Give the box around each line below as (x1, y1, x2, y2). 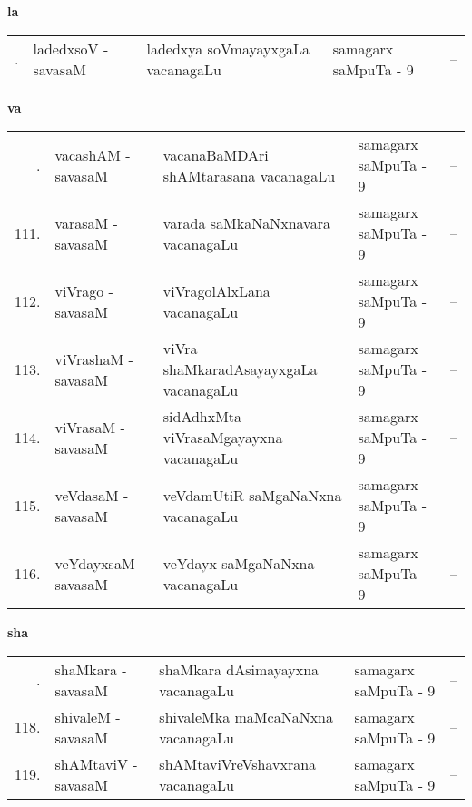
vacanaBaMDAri (162, 143, 269, 165)
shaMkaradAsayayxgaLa (162, 359, 318, 380)
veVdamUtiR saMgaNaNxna (162, 484, 342, 506)
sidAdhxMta (162, 406, 242, 428)
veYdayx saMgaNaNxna (162, 552, 315, 574)
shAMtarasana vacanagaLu (162, 164, 336, 186)
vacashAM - (54, 143, 131, 165)
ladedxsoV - (33, 37, 109, 59)
